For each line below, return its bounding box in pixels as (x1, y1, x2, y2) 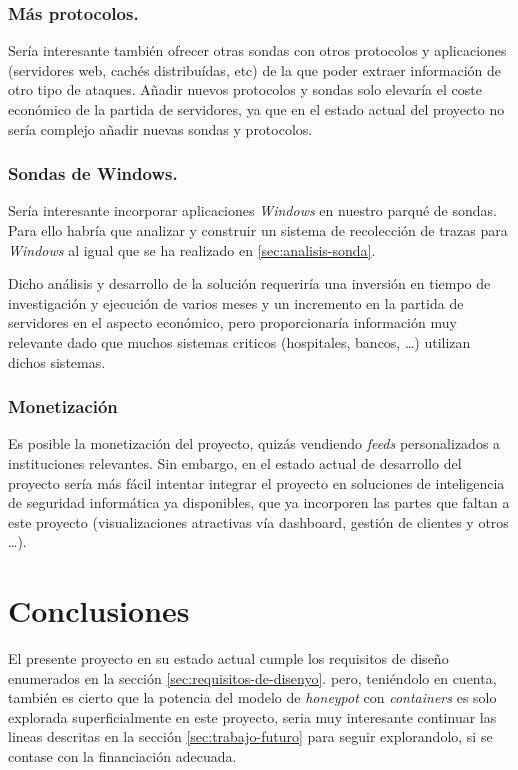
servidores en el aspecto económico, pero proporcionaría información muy (8, 312, 457, 333)
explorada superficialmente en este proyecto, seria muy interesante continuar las (8, 706, 497, 727)
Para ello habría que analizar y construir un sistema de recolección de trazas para (8, 220, 508, 240)
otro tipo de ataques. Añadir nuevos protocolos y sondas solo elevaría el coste (8, 79, 482, 100)
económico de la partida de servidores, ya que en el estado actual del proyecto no (8, 99, 505, 119)
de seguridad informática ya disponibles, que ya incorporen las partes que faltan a (8, 492, 510, 513)
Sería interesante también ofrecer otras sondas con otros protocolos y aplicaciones (8, 40, 507, 61)
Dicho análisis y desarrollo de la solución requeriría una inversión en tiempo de (8, 273, 491, 294)
